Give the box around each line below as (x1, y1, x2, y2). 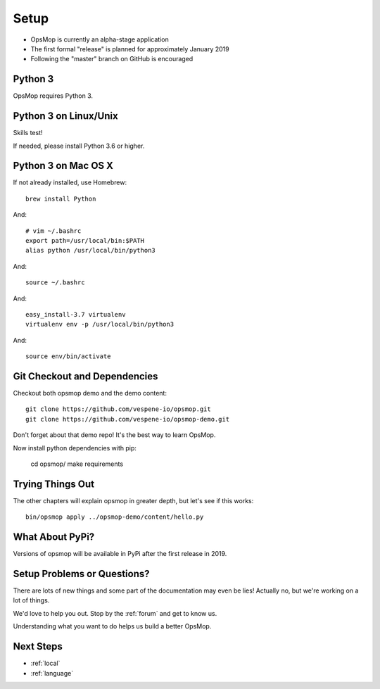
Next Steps (13, 640, 63, 652)
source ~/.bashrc (25, 279, 85, 286)
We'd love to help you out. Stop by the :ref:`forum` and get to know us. (13, 609, 217, 617)
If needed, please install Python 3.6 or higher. (13, 141, 145, 150)
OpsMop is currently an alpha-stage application (30, 35, 169, 44)
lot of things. (13, 596, 50, 605)
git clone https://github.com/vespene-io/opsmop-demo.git (25, 415, 230, 423)
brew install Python (25, 194, 96, 203)
